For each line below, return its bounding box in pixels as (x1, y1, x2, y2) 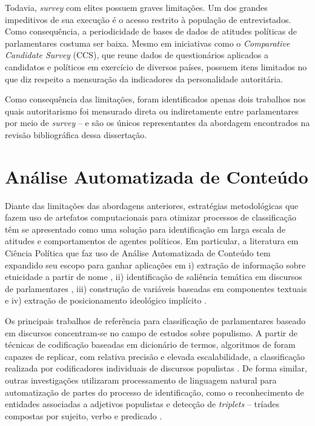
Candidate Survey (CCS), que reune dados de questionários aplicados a (5, 48, 268, 61)
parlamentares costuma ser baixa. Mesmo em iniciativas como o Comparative (5, 36, 290, 49)
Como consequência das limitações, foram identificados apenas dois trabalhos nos (5, 93, 306, 105)
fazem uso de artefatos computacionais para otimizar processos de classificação (5, 211, 296, 224)
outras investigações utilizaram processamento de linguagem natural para (5, 373, 277, 386)
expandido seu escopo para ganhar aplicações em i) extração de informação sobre (5, 258, 306, 271)
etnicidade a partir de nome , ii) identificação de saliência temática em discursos (5, 270, 302, 283)
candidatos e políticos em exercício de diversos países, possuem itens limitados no (5, 60, 307, 73)
